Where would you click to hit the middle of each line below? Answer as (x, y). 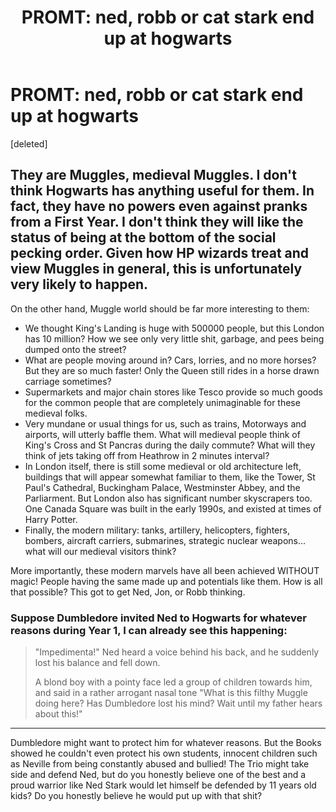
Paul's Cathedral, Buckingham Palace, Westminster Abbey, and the (162, 487)
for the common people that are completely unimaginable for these (162, 402)
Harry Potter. (51, 519)
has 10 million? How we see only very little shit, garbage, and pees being (174, 338)
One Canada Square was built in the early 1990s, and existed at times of (173, 508)
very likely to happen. (79, 284)
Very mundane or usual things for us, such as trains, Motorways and (165, 423)
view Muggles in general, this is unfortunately (156, 269)
